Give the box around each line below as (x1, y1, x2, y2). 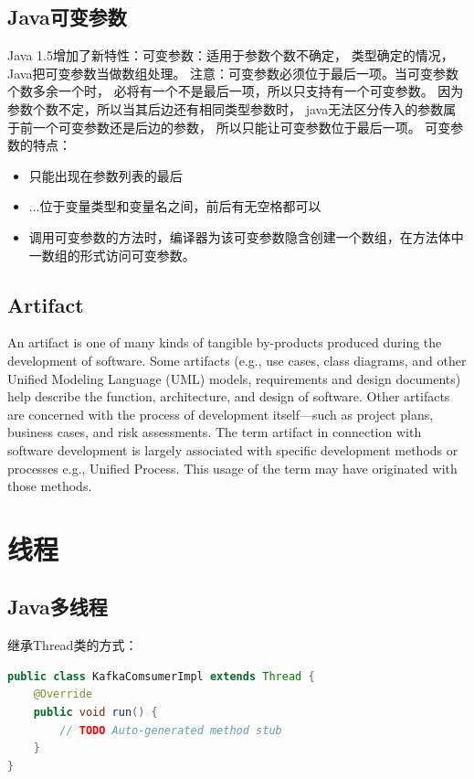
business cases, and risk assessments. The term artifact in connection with (7, 422, 422, 442)
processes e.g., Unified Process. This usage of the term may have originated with (7, 458, 458, 477)
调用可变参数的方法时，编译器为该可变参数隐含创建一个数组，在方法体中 (28, 227, 464, 246)
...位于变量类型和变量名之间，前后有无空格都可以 (28, 197, 321, 216)
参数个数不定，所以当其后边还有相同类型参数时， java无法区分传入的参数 (7, 99, 444, 118)
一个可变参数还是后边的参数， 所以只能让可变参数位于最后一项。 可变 (32, 117, 451, 136)
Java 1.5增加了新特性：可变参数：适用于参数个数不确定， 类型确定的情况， (7, 46, 454, 65)
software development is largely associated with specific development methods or (7, 440, 458, 459)
